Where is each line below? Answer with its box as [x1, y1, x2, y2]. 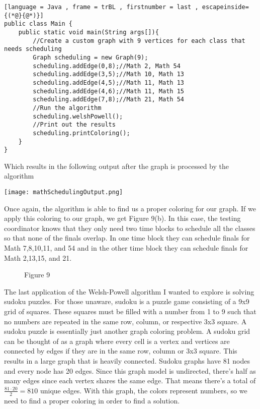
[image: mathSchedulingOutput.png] [4, 189, 123, 196]
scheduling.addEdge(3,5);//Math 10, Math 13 [33, 71, 184, 78]
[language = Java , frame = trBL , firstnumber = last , [4, 4, 199, 11]
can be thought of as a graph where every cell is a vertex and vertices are [4, 335, 230, 346]
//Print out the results [33, 121, 116, 129]
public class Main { [4, 20, 73, 28]
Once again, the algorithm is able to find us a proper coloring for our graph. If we [4, 203, 256, 213]
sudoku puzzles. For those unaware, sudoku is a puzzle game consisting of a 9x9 [4, 296, 249, 307]
